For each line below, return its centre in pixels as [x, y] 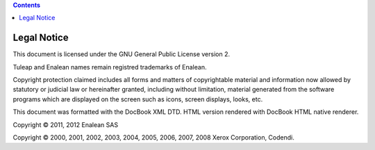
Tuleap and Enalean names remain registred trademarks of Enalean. [110, 67]
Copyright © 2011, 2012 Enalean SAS [65, 124]
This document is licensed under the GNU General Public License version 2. [122, 54]
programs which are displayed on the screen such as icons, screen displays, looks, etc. [138, 99]
